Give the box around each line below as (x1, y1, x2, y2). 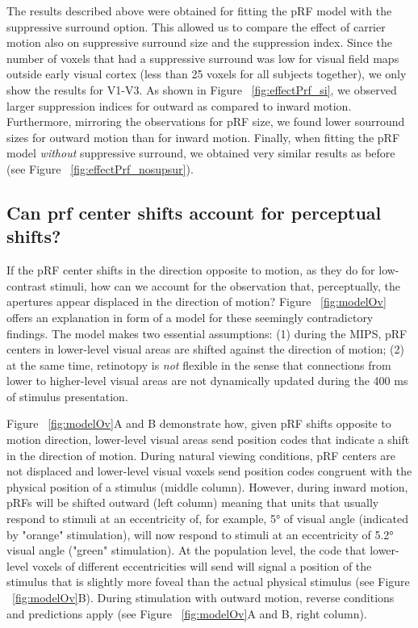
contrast (6, 277, 47, 294)
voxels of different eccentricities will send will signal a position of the (31, 557, 372, 574)
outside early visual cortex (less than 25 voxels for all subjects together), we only (6, 65, 407, 82)
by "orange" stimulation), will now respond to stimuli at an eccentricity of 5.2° (6, 525, 394, 542)
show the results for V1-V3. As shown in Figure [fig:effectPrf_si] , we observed (6, 81, 397, 98)
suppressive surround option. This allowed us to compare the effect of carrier (6, 18, 386, 35)
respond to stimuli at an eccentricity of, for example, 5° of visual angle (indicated (6, 510, 408, 527)
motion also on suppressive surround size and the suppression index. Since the (6, 34, 393, 51)
